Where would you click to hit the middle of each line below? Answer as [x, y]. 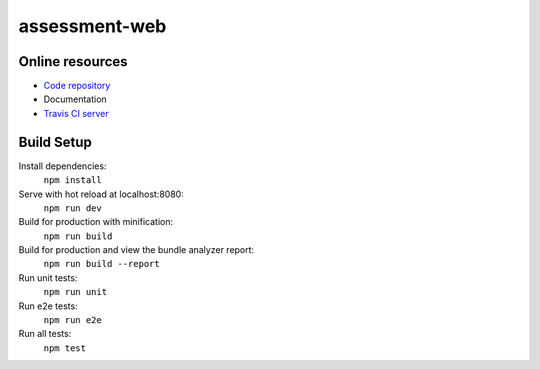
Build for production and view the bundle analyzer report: [136, 250]
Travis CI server [76, 113]
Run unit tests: [48, 277]
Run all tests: [45, 334]
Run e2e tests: [48, 306]
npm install [72, 180]
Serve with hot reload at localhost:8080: [101, 194]
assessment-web [92, 26]
